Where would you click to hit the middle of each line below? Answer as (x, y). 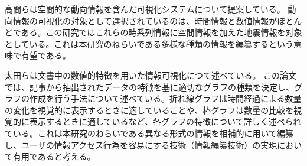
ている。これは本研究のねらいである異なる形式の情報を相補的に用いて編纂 (149, 133)
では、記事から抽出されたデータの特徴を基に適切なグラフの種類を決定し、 (149, 87)
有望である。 (46, 55)
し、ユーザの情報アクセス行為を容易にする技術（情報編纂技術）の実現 (141, 144)
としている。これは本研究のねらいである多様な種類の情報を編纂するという (149, 43)
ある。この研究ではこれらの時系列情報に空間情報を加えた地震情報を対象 (161, 32)
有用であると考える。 (54, 156)
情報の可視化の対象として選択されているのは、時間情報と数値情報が (145, 20)
